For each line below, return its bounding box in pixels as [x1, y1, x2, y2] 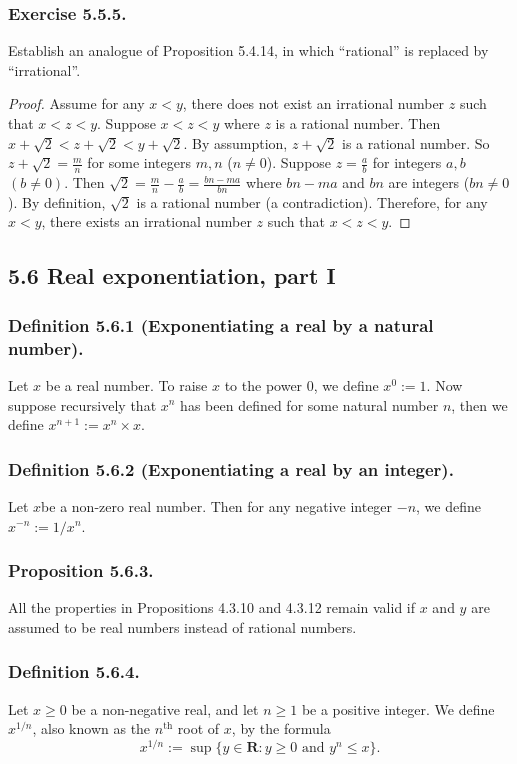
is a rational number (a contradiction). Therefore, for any [136, 191, 488, 212]
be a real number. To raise [45, 374, 208, 395]
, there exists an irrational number [41, 211, 252, 232]
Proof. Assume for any [8, 93, 145, 114]
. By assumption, [183, 132, 288, 153]
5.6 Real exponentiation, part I [8, 260, 336, 291]
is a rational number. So [341, 132, 490, 153]
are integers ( [388, 172, 470, 193]
